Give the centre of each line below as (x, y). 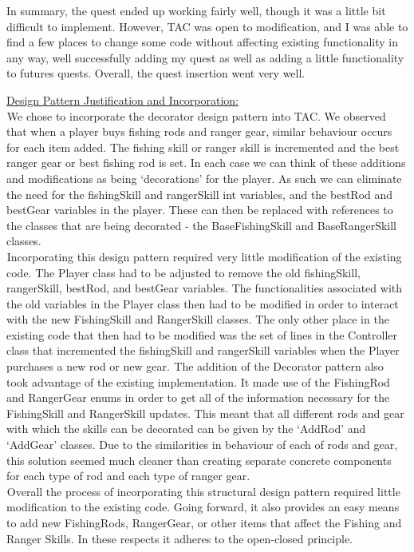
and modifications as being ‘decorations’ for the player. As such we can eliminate (204, 178)
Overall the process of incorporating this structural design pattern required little (203, 491)
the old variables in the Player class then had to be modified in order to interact (203, 303)
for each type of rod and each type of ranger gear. (128, 476)
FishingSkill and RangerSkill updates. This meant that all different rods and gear (205, 413)
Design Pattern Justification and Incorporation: (123, 99)
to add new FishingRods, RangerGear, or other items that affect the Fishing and (204, 522)
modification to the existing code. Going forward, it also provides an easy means (203, 507)
